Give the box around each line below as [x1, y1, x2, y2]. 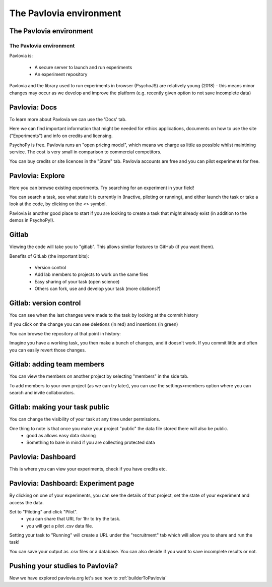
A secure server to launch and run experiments [34, 64, 132, 70]
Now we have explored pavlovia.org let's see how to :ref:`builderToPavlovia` [9, 575, 167, 581]
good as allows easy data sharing [26, 432, 96, 438]
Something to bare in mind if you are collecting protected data [26, 439, 155, 446]
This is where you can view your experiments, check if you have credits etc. [9, 466, 167, 472]
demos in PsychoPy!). [9, 217, 55, 223]
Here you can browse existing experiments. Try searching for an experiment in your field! [9, 185, 194, 191]
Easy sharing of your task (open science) [34, 278, 120, 284]
